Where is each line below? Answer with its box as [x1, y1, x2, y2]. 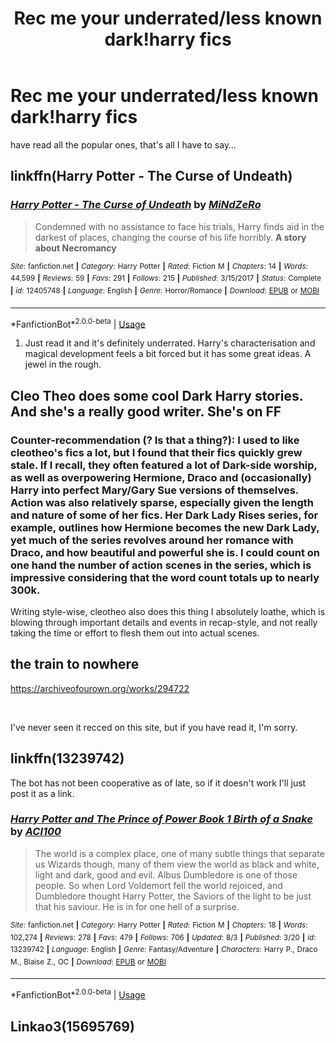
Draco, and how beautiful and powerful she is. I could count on [10, 545, 321, 559]
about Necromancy [34, 242, 117, 254]
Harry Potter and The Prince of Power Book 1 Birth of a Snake [10, 812, 313, 826]
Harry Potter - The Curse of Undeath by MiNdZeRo [10, 198, 262, 212]
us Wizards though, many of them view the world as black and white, [34, 858, 320, 870]
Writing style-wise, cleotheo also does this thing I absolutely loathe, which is [10, 605, 326, 617]
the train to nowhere [10, 656, 140, 673]
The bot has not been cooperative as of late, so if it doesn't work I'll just [10, 777, 307, 789]
